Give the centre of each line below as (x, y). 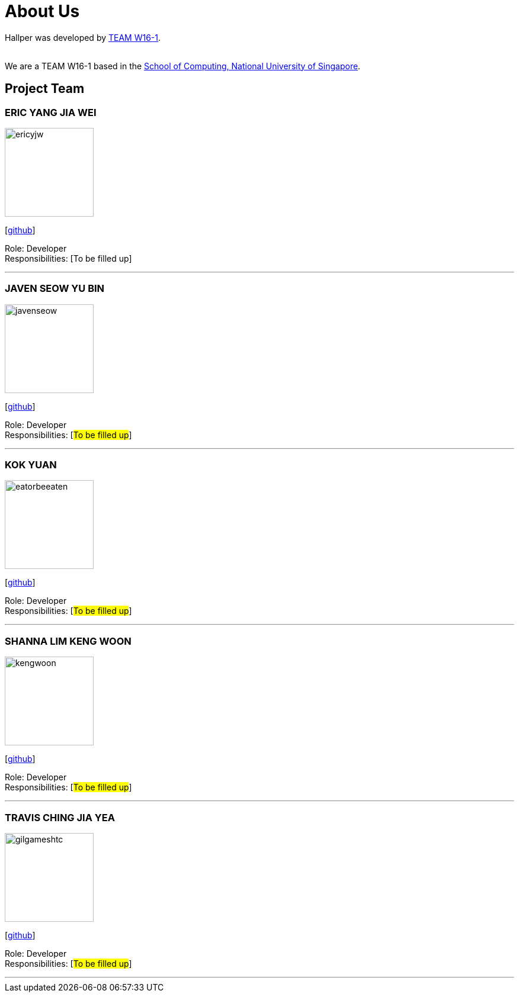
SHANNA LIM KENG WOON (68, 641)
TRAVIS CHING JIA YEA (60, 817)
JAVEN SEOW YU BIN (55, 289)
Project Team (45, 89)
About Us (42, 11)
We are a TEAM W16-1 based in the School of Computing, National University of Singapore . (183, 66)
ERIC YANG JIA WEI (51, 112)
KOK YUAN (31, 465)
